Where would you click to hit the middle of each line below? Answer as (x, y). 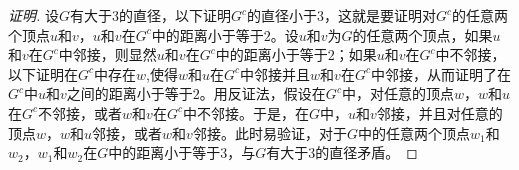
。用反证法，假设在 (262, 93)
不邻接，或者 (80, 112)
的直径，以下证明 (175, 15)
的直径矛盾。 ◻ (366, 152)
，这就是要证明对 (380, 15)
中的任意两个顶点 (413, 132)
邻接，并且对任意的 (439, 112)
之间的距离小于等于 (129, 93)
